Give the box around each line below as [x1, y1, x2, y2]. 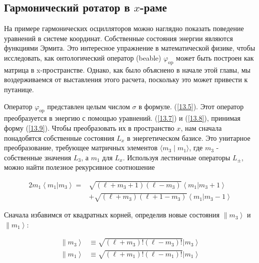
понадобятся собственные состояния [4, 132, 115, 143]
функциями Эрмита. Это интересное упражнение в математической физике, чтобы [4, 43, 255, 53]
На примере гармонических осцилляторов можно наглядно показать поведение [4, 23, 244, 34]
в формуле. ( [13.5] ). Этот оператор [138, 101, 244, 111]
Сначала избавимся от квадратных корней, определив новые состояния [4, 209, 220, 220]
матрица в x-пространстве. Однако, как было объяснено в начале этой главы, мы [4, 64, 250, 75]
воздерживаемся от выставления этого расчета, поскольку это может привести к [4, 74, 248, 85]
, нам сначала [180, 122, 222, 133]
